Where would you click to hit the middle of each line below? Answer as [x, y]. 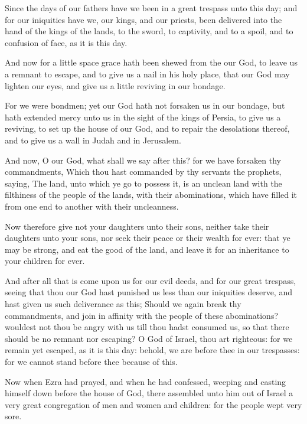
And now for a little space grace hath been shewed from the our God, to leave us [151, 62]
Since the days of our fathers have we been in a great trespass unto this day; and [151, 8]
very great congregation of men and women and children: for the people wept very [153, 404]
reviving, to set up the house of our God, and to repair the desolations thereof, [147, 128]
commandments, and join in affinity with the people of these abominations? [142, 315]
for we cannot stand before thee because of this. [91, 362]
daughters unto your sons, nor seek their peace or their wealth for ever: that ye [148, 238]
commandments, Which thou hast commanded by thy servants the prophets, [143, 172]
